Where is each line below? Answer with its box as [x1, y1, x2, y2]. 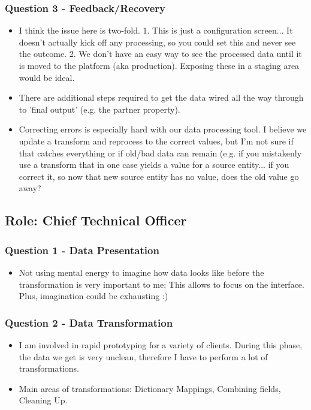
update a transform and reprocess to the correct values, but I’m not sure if [19, 134, 294, 147]
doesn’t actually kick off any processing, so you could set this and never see [19, 35, 296, 48]
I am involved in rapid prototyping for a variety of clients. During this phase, [19, 338, 303, 351]
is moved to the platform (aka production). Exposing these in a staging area [19, 59, 300, 71]
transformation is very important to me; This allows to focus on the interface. [19, 278, 304, 290]
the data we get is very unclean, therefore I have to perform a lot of [19, 350, 268, 363]
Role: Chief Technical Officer [5, 211, 187, 230]
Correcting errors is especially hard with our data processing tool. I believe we [19, 123, 307, 135]
